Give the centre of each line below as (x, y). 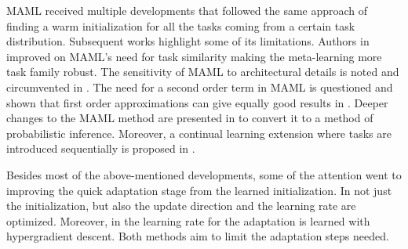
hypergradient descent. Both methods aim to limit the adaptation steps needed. (198, 236)
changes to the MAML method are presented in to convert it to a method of (190, 118)
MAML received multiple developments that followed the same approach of (187, 10)
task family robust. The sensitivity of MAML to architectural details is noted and (203, 72)
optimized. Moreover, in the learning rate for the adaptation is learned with (188, 220)
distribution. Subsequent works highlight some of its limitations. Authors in (188, 41)
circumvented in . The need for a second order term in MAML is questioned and (200, 87)
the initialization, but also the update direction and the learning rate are (181, 206)
